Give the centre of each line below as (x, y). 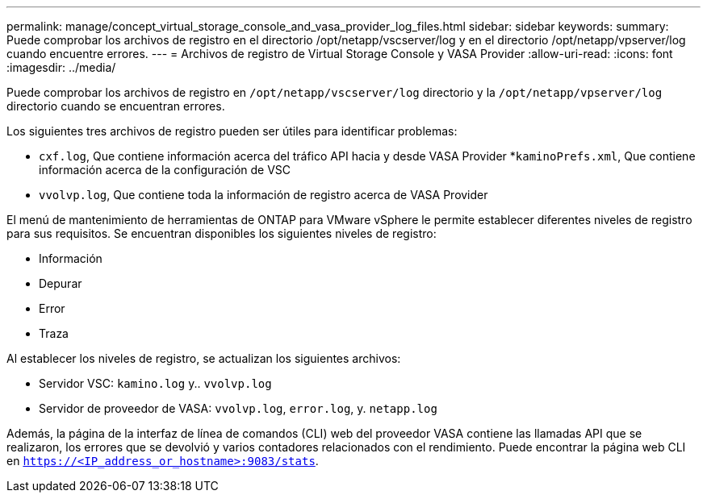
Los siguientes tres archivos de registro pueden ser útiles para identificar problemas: (232, 131)
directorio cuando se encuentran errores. (116, 106)
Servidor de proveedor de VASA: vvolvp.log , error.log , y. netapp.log (238, 408)
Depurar (61, 283)
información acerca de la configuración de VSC (165, 170)
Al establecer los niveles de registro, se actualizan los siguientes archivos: (204, 358)
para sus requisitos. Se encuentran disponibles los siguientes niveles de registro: (222, 233)
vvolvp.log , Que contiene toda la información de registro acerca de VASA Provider (264, 195)
